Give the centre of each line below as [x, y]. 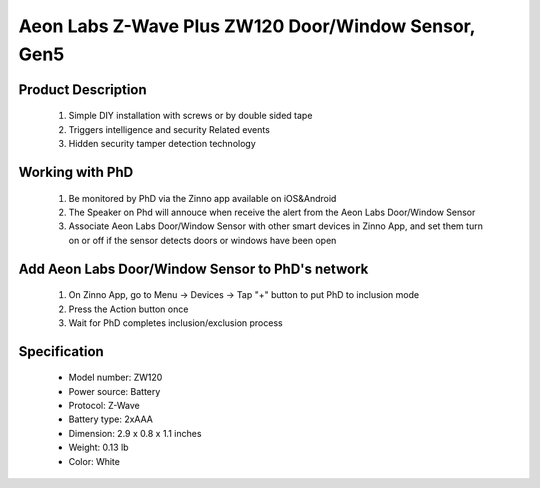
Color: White [94, 461]
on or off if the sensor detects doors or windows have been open [202, 240]
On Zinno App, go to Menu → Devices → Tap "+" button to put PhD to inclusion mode [244, 295]
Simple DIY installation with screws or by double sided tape [190, 116]
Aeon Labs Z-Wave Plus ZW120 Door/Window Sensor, [246, 26]
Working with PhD [76, 171]
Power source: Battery [114, 391]
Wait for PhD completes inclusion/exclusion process [176, 322]
